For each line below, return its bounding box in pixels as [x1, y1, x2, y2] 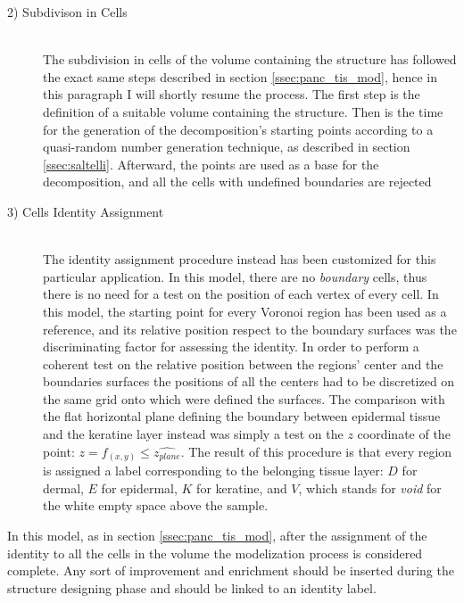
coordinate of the [357, 425, 451, 443]
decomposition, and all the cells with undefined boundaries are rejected [43, 172, 432, 191]
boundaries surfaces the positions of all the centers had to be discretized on [43, 372, 455, 391]
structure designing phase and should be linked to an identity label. [7, 578, 377, 597]
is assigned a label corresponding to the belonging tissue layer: [43, 461, 384, 480]
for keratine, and [196, 478, 287, 497]
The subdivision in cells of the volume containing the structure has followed [43, 50, 457, 69]
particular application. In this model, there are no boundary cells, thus [43, 267, 427, 285]
